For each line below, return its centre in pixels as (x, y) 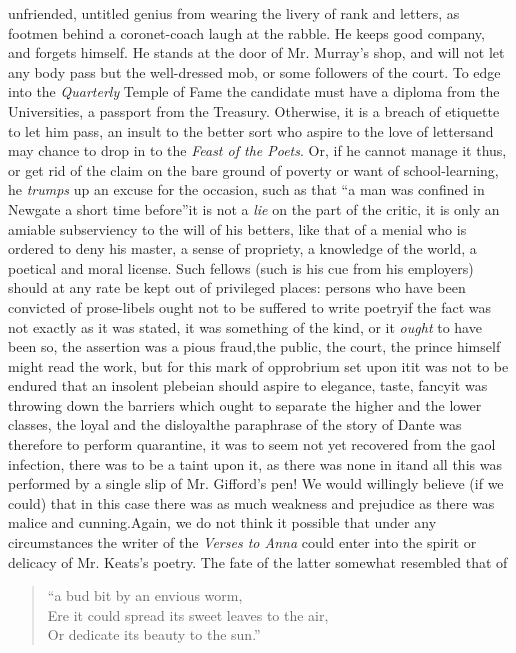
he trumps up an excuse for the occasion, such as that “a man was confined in (246, 189)
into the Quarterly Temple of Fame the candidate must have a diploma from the (254, 91)
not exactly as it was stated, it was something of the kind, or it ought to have (245, 326)
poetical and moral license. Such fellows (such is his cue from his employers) (241, 267)
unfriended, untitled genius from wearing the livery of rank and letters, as (234, 13)
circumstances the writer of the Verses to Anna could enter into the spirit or (242, 542)
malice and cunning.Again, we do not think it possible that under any (222, 522)
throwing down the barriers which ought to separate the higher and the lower (245, 404)
